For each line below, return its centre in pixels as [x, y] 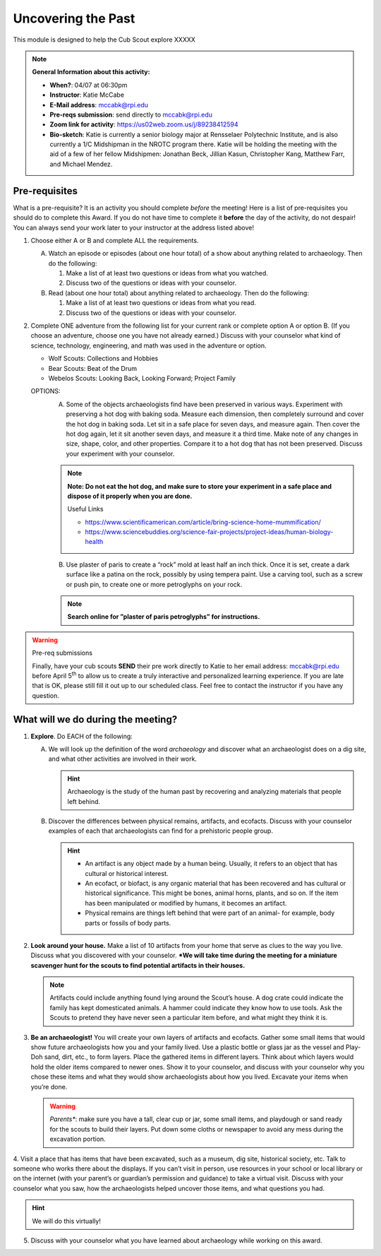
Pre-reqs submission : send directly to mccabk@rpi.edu [131, 114]
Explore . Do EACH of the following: [82, 736]
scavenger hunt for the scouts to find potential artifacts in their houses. [138, 965]
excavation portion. [78, 1139]
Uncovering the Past [74, 18]
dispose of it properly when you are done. [130, 496]
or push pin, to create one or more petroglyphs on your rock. [154, 584]
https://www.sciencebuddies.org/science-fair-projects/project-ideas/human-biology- [209, 532]
